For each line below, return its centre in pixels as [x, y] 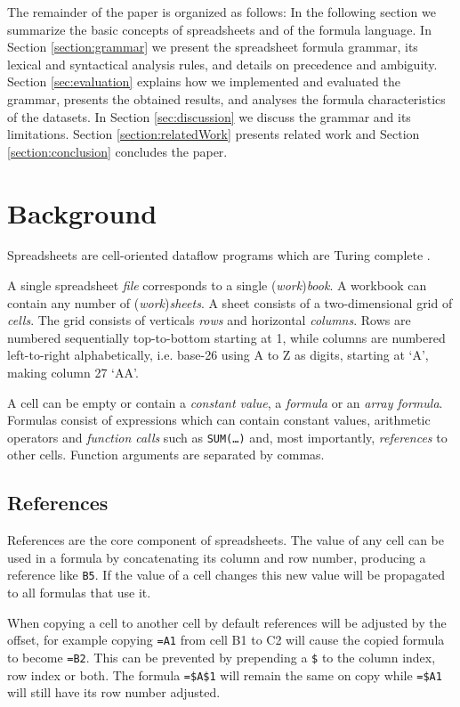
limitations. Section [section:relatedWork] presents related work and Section [214, 134]
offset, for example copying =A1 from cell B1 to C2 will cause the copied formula [226, 640]
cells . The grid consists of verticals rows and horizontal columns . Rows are [209, 320]
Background [82, 212]
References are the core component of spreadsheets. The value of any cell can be [226, 540]
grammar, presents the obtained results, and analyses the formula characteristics [226, 98]
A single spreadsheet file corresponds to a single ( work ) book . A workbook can [217, 285]
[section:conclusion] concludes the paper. [117, 151]
